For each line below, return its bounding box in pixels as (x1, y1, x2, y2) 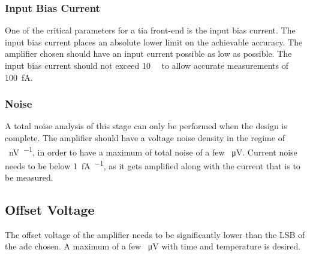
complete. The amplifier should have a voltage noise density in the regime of (5, 132, 285, 144)
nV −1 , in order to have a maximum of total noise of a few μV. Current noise (8, 144, 297, 158)
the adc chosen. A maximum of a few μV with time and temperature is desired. (5, 240, 301, 252)
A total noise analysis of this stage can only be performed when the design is (5, 120, 287, 132)
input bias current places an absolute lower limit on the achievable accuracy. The (5, 35, 303, 48)
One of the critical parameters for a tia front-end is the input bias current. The (5, 24, 296, 36)
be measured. (5, 171, 53, 184)
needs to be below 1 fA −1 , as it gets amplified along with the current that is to (5, 157, 300, 172)
